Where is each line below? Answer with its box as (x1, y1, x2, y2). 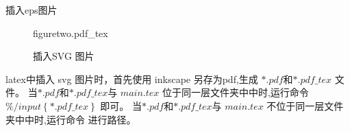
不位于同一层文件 (266, 98, 344, 112)
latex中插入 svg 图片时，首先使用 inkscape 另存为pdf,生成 (5, 71, 258, 86)
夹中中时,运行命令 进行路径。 (5, 112, 136, 126)
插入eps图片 (5, 3, 58, 16)
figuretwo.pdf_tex (33, 25, 108, 40)
